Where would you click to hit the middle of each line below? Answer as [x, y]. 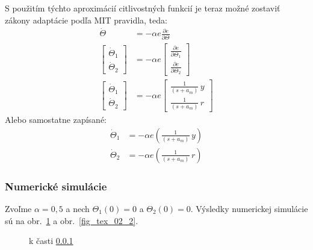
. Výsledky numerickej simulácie [249, 208]
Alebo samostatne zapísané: [56, 120]
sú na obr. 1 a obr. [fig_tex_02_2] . [72, 220]
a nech [78, 208]
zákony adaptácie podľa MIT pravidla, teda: [86, 20]
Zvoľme [18, 208]
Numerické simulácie [56, 186]
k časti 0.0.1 [51, 241]
